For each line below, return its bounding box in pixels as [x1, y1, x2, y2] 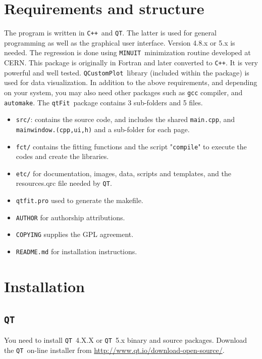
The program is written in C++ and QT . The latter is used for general [4, 27, 217, 38]
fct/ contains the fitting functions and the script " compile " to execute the [16, 141, 247, 151]
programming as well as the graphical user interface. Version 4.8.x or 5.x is [4, 37, 235, 48]
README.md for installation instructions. [16, 246, 137, 257]
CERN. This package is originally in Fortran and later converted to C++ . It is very [4, 57, 258, 68]
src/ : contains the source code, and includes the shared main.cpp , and [16, 114, 235, 125]
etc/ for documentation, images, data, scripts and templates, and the [16, 168, 231, 178]
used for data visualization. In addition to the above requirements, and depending [4, 77, 257, 88]
